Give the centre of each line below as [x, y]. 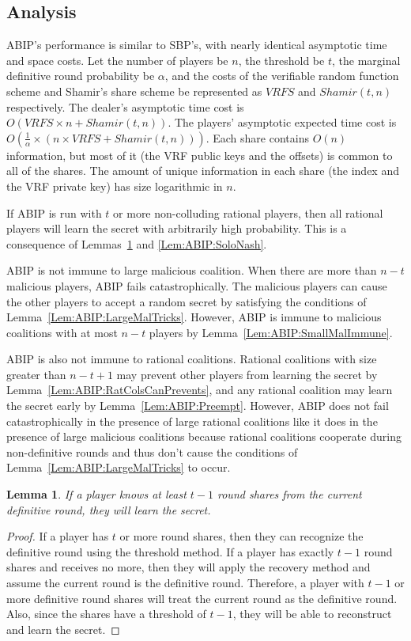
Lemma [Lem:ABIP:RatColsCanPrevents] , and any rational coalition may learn [200, 390]
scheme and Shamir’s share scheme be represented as [134, 91]
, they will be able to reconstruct [312, 614]
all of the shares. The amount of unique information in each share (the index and [203, 171]
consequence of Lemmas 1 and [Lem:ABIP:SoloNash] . [137, 243]
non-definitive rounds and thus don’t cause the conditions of [152, 451]
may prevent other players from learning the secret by [247, 374]
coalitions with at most [62, 332]
